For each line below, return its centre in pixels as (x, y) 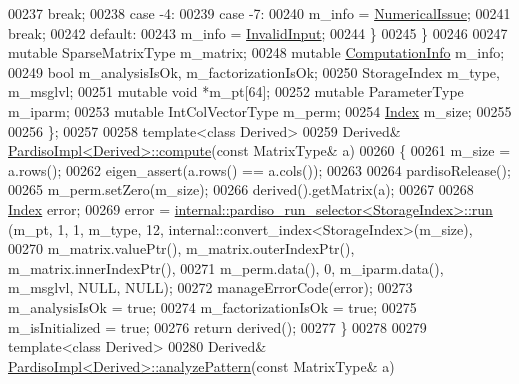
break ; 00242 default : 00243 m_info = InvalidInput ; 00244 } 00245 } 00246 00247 (258, 32)
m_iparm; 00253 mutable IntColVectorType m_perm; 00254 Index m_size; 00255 (260, 110)
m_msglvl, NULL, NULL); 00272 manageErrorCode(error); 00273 (210, 287)
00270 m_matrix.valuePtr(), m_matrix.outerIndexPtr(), (181, 248)
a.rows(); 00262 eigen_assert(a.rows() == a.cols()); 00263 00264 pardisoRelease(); (259, 169)
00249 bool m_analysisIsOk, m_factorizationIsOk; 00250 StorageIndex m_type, (254, 71)
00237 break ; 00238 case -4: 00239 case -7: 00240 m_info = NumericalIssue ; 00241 (259, 13)
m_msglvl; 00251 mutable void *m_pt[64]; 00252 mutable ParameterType (236, 91)
